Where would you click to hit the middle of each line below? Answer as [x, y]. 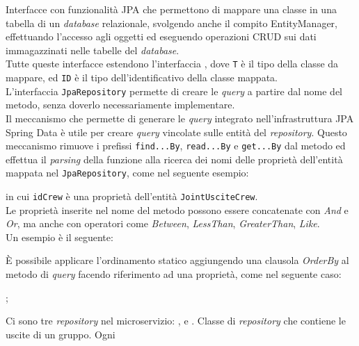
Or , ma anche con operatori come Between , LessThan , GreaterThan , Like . [163, 223]
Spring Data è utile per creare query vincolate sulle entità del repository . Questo [176, 132]
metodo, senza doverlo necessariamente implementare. [120, 105]
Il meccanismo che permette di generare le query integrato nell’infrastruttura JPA [180, 118]
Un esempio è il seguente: [59, 237]
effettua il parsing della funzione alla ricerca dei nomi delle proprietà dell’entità [174, 159]
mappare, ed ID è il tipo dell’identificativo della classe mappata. [142, 77]
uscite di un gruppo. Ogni [61, 334]
